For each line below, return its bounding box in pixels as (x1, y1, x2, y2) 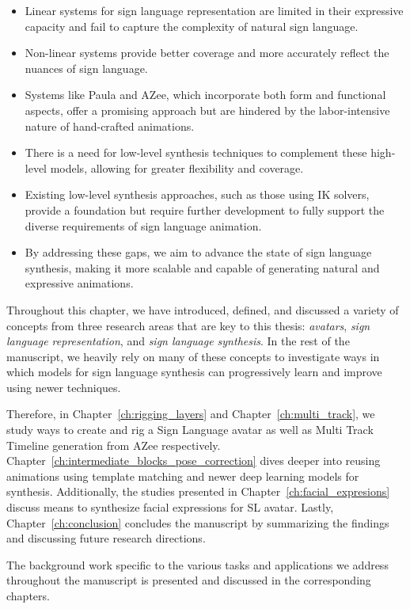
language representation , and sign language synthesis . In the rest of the (6, 333, 350, 349)
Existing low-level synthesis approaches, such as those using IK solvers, (25, 186, 370, 203)
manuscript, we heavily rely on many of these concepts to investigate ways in (6, 348, 380, 364)
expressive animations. (25, 275, 134, 291)
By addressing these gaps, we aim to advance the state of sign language (25, 244, 372, 261)
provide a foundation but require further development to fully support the (25, 201, 385, 218)
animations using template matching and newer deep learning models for (6, 467, 359, 484)
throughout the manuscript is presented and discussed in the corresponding (6, 572, 371, 588)
